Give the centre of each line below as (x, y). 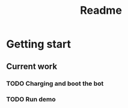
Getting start (38, 44)
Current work (32, 66)
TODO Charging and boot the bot (55, 83)
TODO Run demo (31, 100)
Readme (101, 10)
